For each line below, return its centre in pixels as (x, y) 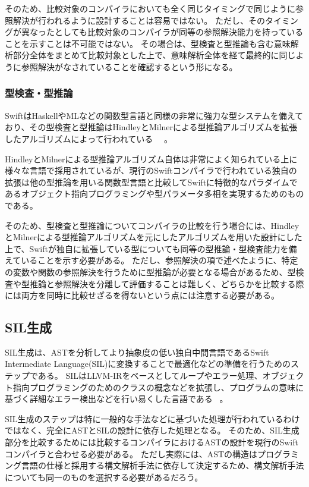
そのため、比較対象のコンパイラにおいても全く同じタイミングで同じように (150, 8)
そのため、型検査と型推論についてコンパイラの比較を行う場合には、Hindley (152, 225)
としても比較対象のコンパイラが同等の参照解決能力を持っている (179, 32)
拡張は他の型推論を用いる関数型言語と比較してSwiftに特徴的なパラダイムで (151, 182)
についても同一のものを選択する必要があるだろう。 (104, 477)
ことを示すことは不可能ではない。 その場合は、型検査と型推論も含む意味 (148, 43)
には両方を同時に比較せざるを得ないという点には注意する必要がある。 (142, 295)
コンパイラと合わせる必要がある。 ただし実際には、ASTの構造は (131, 453)
